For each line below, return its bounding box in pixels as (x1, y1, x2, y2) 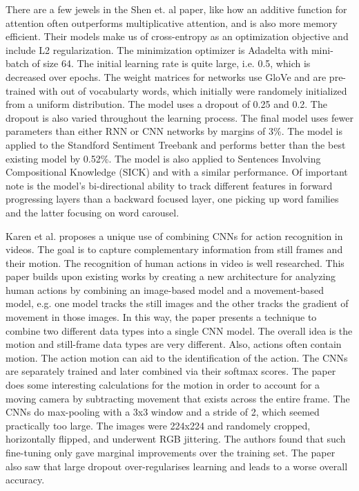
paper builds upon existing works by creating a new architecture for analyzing (6, 269, 336, 284)
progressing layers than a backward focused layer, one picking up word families (6, 192, 339, 206)
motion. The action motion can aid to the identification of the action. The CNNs (6, 350, 348, 364)
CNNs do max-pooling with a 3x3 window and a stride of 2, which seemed (6, 405, 320, 419)
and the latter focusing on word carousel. (6, 205, 179, 219)
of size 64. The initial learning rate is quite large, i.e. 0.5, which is (32, 56, 311, 71)
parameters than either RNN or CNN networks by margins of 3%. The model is (6, 124, 342, 138)
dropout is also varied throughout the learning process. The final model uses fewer (6, 110, 353, 124)
